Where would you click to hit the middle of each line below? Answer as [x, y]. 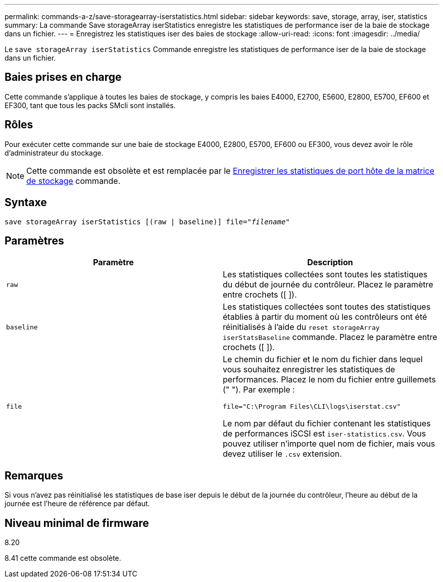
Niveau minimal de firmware [77, 523]
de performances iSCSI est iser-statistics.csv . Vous [325, 434]
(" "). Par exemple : [259, 390]
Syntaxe [26, 203]
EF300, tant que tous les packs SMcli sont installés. [90, 105]
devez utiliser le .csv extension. [282, 454]
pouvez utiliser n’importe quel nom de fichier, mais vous [329, 444]
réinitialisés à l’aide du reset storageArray [301, 327]
